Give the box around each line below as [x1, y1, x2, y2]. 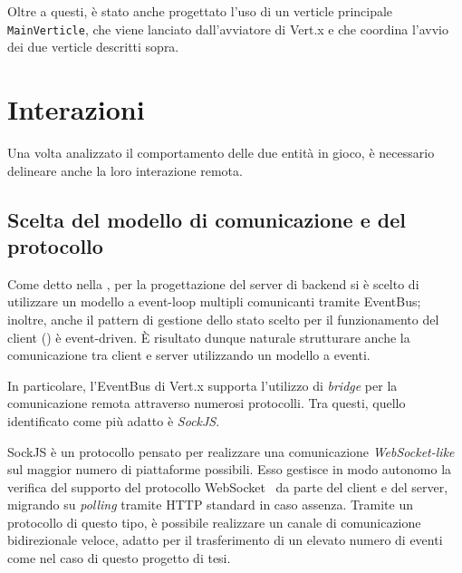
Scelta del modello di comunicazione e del [7, 205, 406, 233]
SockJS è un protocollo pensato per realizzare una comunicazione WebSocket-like [7, 442, 455, 461]
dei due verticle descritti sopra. [7, 37, 179, 56]
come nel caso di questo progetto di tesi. [7, 549, 231, 568]
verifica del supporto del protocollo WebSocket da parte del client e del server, [7, 477, 448, 496]
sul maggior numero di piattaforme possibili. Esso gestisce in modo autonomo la [7, 460, 452, 479]
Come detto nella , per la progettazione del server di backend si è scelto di [7, 274, 419, 293]
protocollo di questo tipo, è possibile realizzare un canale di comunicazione [7, 512, 421, 531]
